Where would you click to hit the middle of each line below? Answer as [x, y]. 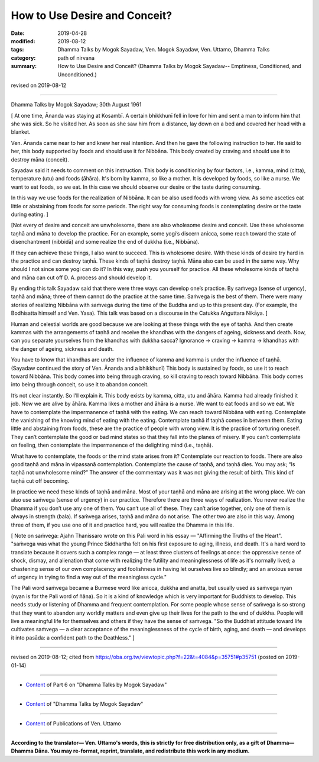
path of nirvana [76, 58]
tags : [17, 50]
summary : [24, 66]
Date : [18, 33]
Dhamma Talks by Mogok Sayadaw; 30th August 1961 [76, 105]
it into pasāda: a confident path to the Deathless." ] [73, 637]
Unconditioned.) [77, 75]
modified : [23, 41]
